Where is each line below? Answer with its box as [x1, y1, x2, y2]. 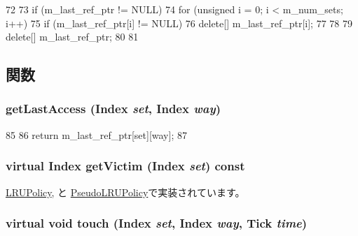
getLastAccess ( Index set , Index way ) [6, 100, 221, 117]
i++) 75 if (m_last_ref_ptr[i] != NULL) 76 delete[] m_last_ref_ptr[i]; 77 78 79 [6, 15, 353, 30]
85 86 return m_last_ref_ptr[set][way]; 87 [6, 127, 187, 142]
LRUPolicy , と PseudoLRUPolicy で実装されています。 [6, 184, 245, 199]
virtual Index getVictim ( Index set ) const [6, 157, 245, 175]
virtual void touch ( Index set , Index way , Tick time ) [6, 214, 308, 232]
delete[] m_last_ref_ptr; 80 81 [6, 29, 139, 44]
